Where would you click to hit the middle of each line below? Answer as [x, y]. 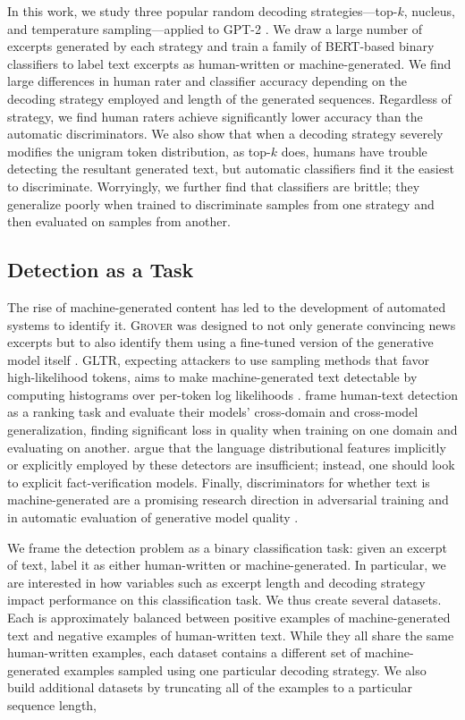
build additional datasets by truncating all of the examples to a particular [210, 687]
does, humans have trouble [354, 151]
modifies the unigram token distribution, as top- [139, 151]
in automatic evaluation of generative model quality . [153, 517]
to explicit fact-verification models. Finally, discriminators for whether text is [219, 482]
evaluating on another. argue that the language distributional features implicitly [227, 447]
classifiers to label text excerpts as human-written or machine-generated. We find [229, 63]
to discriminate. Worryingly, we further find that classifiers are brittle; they [214, 186]
